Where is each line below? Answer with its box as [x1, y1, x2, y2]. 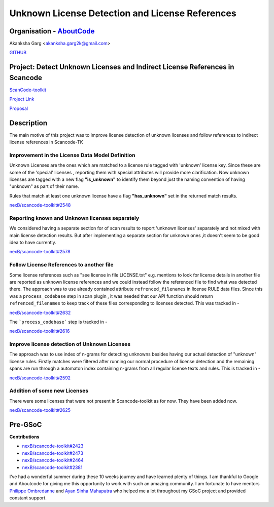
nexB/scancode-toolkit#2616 [9, 328, 70, 334]
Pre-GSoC [9, 420, 42, 429]
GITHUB [9, 50, 27, 56]
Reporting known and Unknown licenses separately [9, 214, 140, 221]
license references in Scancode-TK [9, 139, 83, 145]
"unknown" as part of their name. [9, 183, 79, 189]
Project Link [9, 96, 35, 102]
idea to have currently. [9, 240, 57, 246]
